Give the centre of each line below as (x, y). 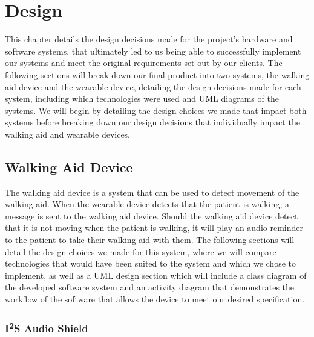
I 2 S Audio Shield (47, 327)
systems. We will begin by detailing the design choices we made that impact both (156, 110)
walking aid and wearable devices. (68, 134)
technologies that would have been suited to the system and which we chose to (150, 263)
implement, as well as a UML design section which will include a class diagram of (156, 275)
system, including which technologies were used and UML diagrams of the (142, 98)
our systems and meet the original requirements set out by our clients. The (144, 63)
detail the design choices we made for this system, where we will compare (141, 251)
